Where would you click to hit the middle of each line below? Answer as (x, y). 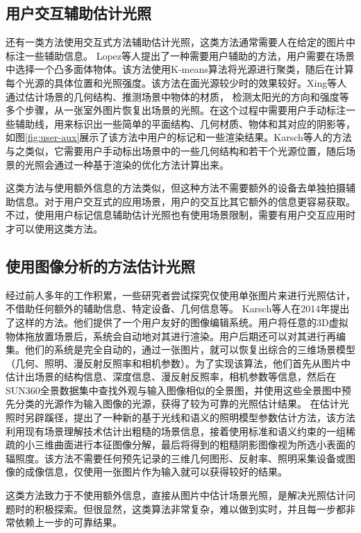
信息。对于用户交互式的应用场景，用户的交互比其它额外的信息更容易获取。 (185, 201)
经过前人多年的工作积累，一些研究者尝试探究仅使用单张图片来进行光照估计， (180, 295)
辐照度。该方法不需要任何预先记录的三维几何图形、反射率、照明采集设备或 (176, 458)
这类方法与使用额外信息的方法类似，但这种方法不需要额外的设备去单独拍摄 (176, 188)
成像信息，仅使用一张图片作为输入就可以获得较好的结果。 (156, 472)
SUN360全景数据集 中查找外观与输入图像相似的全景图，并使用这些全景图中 (174, 390)
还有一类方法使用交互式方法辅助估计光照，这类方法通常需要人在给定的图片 (176, 42)
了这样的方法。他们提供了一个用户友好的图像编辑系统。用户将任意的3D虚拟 (177, 322)
